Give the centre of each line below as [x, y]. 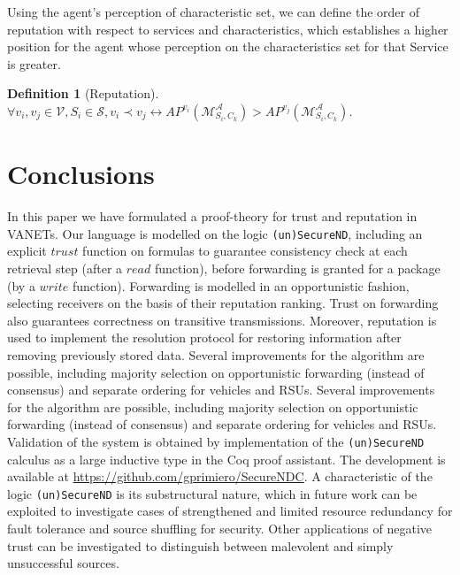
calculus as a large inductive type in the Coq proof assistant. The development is [226, 459]
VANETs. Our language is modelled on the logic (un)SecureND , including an [215, 233]
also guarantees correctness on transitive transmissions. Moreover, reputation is [222, 320]
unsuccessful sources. [63, 563]
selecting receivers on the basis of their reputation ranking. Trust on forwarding [223, 303]
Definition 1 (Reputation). [83, 93]
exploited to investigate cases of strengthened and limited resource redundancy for [230, 511]
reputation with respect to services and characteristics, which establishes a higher [228, 29]
